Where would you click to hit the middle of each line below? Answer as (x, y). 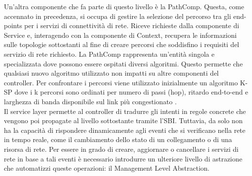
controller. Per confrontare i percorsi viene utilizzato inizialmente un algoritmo (121, 82)
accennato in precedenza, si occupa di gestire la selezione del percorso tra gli (118, 16)
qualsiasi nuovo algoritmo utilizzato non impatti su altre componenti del (111, 73)
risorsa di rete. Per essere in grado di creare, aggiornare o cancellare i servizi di (121, 149)
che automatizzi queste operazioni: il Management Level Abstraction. (107, 168)
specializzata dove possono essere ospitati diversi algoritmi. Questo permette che (123, 63)
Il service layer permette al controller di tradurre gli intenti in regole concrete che (125, 111)
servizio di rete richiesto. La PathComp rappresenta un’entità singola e (109, 54)
